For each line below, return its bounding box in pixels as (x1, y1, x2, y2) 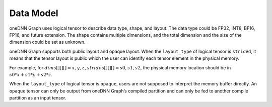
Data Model (9, 8, 58, 19)
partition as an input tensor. (9, 95, 66, 101)
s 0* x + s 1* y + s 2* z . (9, 71, 53, 77)
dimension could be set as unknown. (9, 39, 86, 45)
